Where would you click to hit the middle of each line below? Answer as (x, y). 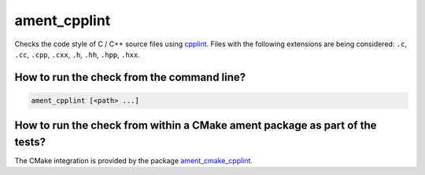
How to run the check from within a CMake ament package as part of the (196, 126)
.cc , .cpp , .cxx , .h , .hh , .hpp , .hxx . (78, 54)
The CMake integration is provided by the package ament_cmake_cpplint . (134, 161)
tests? (30, 142)
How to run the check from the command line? (130, 77)
